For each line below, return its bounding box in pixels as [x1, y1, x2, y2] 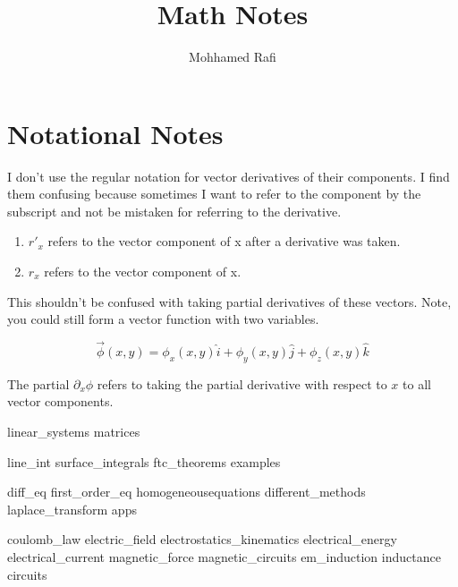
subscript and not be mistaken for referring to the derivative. [7, 201, 342, 220]
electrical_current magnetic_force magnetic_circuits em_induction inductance [7, 547, 441, 566]
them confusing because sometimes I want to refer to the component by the [7, 184, 421, 203]
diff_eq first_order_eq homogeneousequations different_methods [7, 482, 366, 501]
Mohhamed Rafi [189, 47, 276, 66]
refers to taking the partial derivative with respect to [97, 374, 387, 393]
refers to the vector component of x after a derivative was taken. [47, 232, 401, 251]
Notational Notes [7, 115, 224, 151]
